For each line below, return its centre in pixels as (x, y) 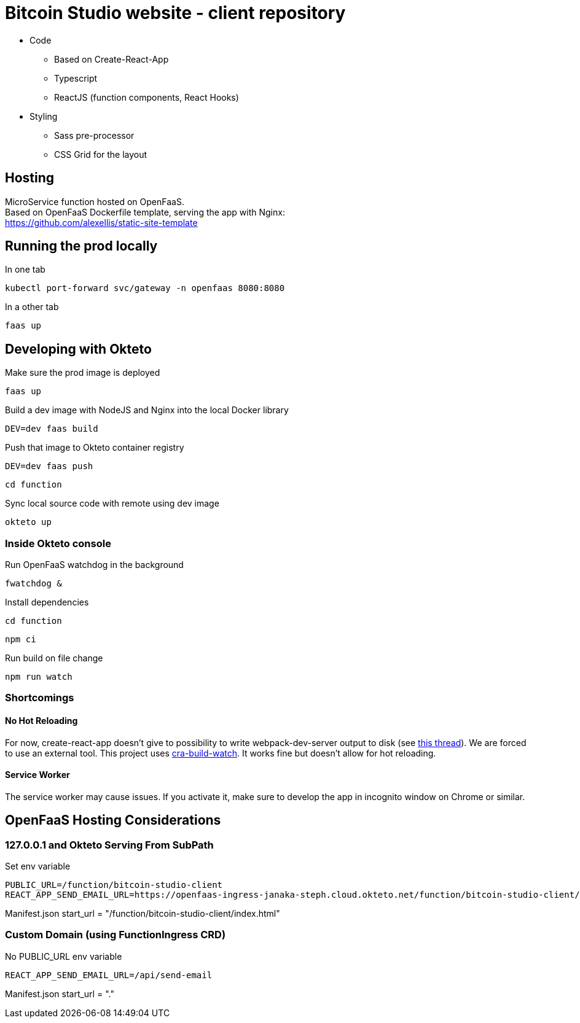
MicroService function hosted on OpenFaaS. (95, 201)
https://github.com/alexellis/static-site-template (101, 222)
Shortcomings (40, 698)
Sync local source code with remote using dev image (112, 504)
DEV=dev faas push (49, 466)
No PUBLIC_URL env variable (64, 956)
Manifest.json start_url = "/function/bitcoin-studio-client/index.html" (143, 914)
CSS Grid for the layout (101, 154)
